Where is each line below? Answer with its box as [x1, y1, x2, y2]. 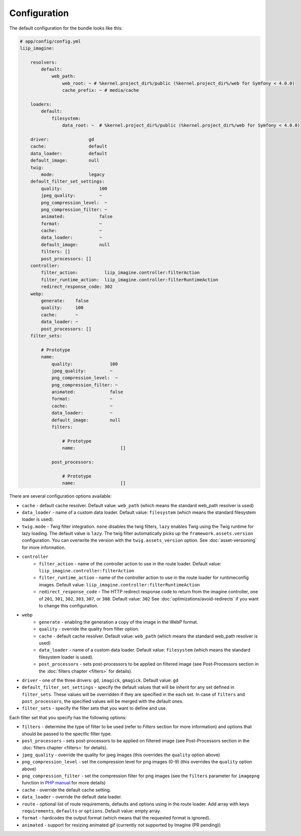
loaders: [30, 102, 52, 107]
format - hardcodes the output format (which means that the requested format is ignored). [22, 815, 211, 821]
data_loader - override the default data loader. [22, 794, 122, 800]
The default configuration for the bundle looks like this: [9, 25, 123, 31]
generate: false [41, 298, 89, 303]
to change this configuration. [39, 602, 99, 608]
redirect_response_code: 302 [41, 284, 113, 290]
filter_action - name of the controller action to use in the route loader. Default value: [39, 560, 222, 566]
